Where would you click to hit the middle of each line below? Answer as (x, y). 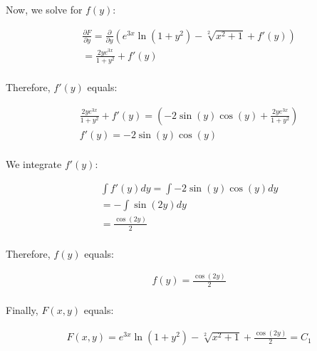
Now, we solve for (44, 9)
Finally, (22, 310)
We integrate (34, 163)
